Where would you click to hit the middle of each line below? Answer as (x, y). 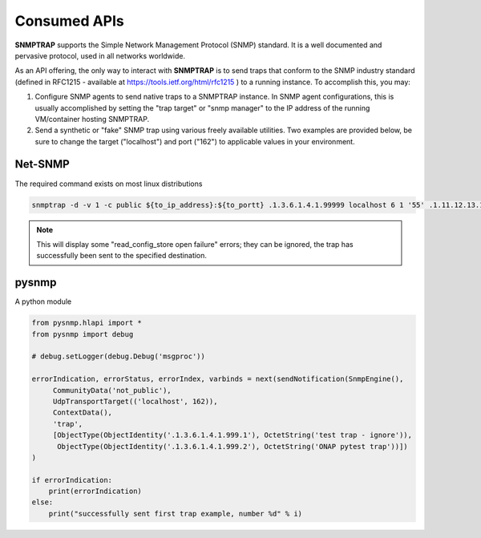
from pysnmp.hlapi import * (87, 323)
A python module (43, 301)
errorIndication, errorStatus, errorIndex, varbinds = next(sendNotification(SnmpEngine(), (218, 379)
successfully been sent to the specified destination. (122, 256)
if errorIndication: (72, 480)
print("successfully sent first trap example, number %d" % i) (176, 514)
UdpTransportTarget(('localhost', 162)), (135, 401)
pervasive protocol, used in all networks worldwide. (100, 55)
